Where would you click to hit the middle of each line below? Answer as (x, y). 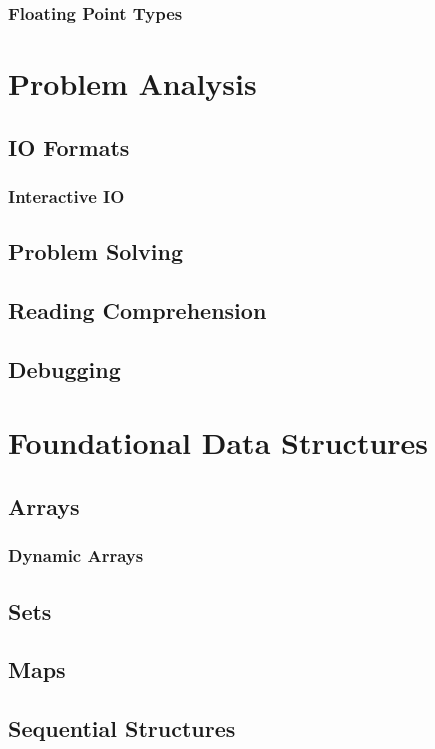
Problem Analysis (132, 83)
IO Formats (69, 146)
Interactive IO (66, 195)
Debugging (64, 368)
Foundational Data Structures (218, 442)
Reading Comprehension (137, 310)
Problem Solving (96, 251)
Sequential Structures (122, 728)
